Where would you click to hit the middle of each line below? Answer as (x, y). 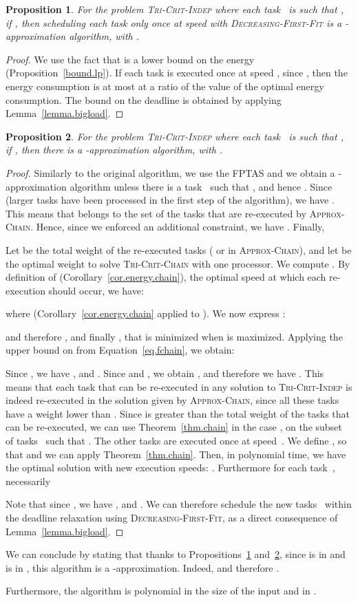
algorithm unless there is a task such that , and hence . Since (201, 186)
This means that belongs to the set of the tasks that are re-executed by (156, 213)
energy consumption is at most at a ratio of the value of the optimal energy (165, 86)
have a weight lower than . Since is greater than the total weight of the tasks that (178, 413)
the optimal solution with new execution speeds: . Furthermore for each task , (170, 467)
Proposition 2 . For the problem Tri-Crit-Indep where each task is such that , (175, 136)
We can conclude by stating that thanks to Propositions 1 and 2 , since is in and (176, 554)
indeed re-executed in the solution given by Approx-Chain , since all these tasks (172, 400)
